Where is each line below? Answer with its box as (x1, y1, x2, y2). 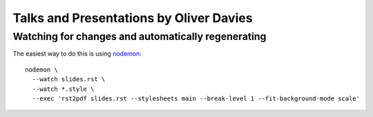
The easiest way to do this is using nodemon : (12, 50, 142, 58)
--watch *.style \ (32, 85, 95, 93)
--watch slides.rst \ (32, 76, 106, 83)
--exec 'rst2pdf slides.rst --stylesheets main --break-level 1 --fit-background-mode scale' (32, 94, 361, 103)
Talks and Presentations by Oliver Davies (12, 10, 253, 25)
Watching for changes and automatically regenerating (12, 30, 267, 43)
